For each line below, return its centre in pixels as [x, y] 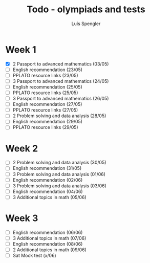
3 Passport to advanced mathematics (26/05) [61, 99]
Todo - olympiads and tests [86, 9]
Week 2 [22, 148]
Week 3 [22, 218]
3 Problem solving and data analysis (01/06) [59, 174]
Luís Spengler [86, 24]
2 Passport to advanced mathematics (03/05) [61, 64]
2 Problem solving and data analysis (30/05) [59, 163]
